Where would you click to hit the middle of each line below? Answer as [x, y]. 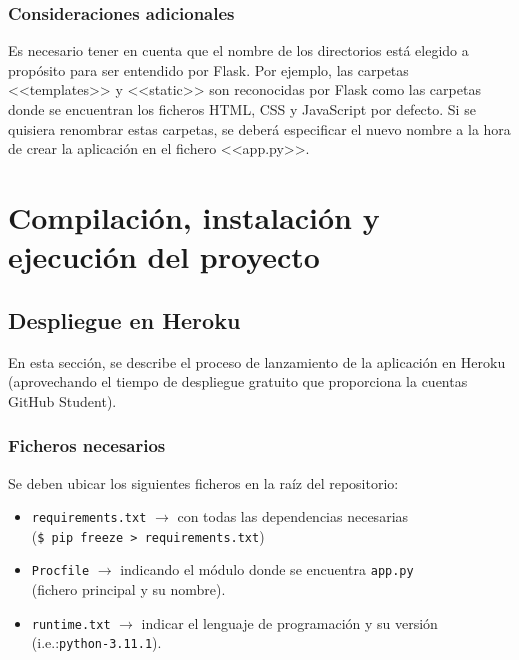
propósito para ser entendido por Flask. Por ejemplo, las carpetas [208, 69]
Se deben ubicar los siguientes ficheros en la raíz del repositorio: [203, 482]
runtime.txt [71, 624]
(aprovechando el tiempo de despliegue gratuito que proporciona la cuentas [238, 381]
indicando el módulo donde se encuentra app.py [267, 569]
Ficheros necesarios [87, 445]
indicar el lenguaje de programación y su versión [289, 622]
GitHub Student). [62, 400]
